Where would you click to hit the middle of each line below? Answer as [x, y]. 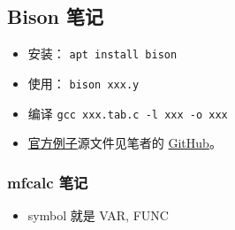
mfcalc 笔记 [48, 182]
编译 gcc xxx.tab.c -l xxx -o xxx [128, 113]
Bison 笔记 [55, 16]
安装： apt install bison [102, 54]
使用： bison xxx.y [83, 83]
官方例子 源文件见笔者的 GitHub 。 [125, 143]
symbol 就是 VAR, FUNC [98, 215]
